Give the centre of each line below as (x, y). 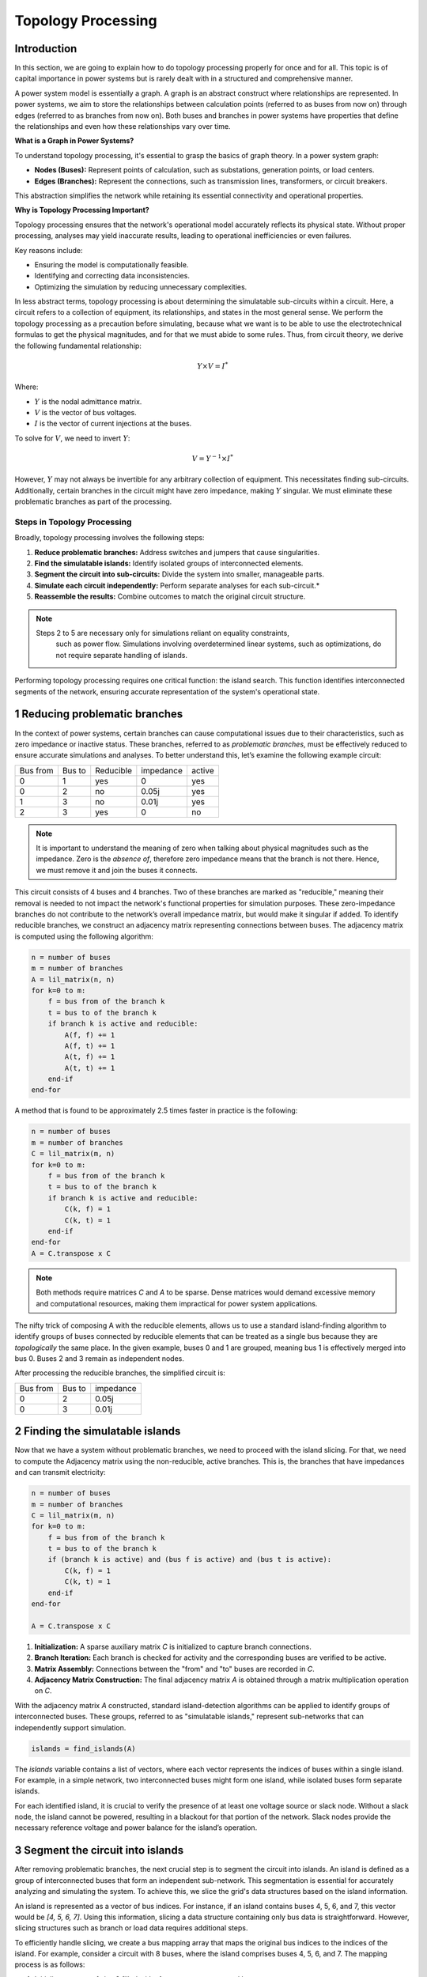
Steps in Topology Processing (73, 522)
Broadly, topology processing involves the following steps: (110, 538)
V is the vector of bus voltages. (86, 413)
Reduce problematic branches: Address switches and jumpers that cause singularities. (177, 552)
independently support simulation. (70, 1727)
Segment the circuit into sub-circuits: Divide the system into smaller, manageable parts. (179, 574)
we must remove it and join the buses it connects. (117, 870)
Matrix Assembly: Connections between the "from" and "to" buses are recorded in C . (175, 1669)
